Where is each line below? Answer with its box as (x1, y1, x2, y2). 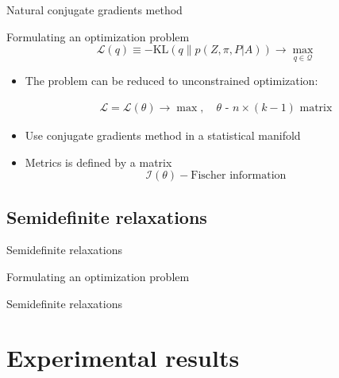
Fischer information (191, 170, 287, 182)
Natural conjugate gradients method (6, 2, 183, 17)
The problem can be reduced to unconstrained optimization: (25, 72, 318, 89)
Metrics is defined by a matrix (25, 153, 172, 170)
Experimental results (6, 341, 240, 374)
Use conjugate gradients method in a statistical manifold (25, 127, 301, 144)
